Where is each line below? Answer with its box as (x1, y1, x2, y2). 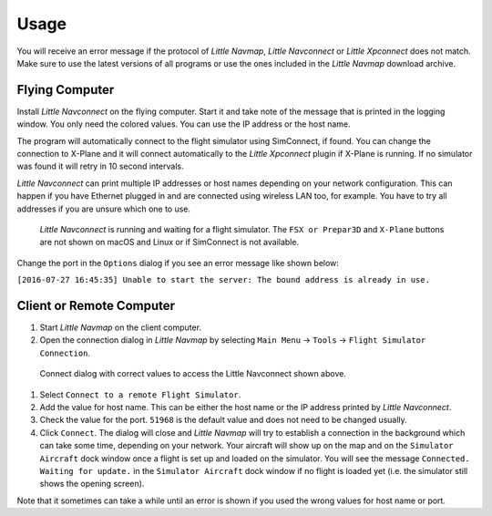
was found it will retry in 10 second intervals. (16, 160, 184, 172)
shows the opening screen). (39, 479, 145, 490)
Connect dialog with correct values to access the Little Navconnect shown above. (39, 368, 346, 379)
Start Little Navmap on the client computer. (39, 322, 202, 333)
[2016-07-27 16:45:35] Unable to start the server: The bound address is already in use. (16, 274, 430, 285)
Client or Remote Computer (16, 297, 176, 314)
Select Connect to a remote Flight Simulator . (39, 388, 241, 400)
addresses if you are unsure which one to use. (16, 203, 191, 214)
